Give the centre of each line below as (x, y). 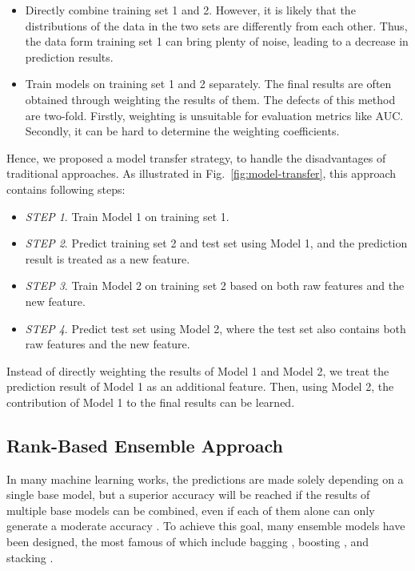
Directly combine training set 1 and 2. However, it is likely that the (190, 10)
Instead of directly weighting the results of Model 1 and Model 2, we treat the (198, 370)
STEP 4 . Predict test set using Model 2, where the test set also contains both (215, 328)
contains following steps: (66, 189)
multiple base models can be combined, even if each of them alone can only (191, 510)
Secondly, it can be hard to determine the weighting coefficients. (182, 131)
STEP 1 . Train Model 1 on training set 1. (127, 216)
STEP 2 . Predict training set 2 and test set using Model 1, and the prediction (216, 243)
